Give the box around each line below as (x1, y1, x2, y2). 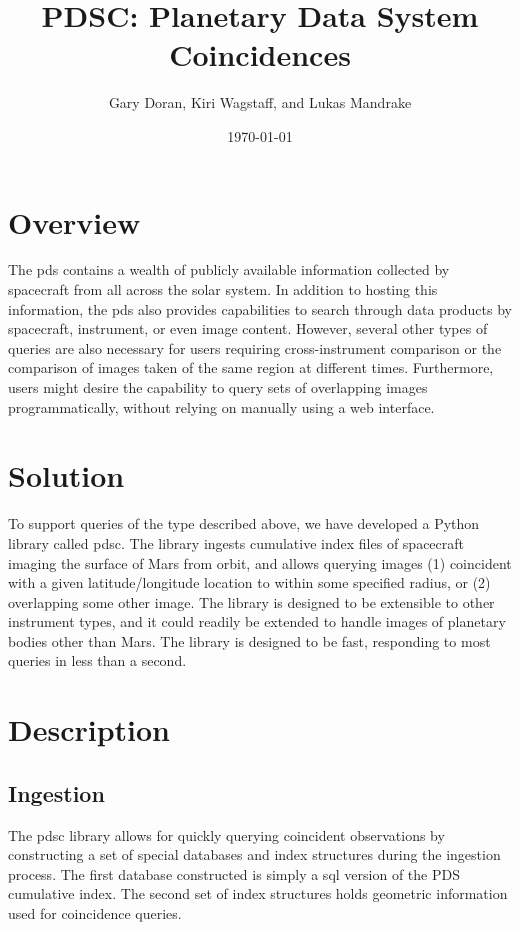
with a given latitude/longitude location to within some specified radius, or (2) (8, 572, 491, 593)
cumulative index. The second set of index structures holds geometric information (8, 883, 508, 904)
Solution (8, 455, 125, 496)
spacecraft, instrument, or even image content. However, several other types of (8, 318, 488, 339)
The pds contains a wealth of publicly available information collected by (8, 259, 450, 280)
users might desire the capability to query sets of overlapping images (8, 377, 428, 397)
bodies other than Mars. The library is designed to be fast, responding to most (8, 630, 491, 651)
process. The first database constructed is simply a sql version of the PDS (8, 863, 460, 884)
